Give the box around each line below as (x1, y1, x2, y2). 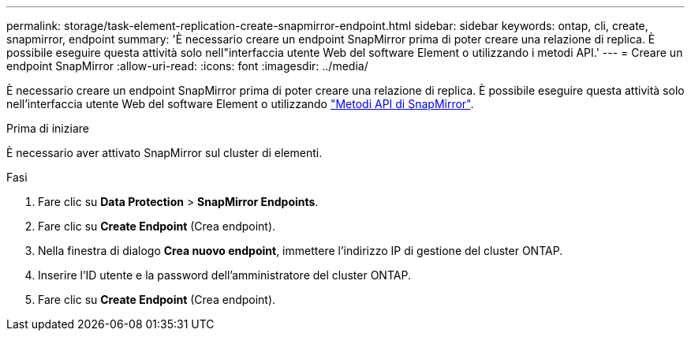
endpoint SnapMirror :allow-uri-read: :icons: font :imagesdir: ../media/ (6, 59, 368, 73)
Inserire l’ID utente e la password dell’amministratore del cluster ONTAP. (38, 268, 411, 282)
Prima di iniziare (6, 122, 89, 135)
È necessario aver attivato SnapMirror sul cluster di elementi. (6, 146, 323, 159)
